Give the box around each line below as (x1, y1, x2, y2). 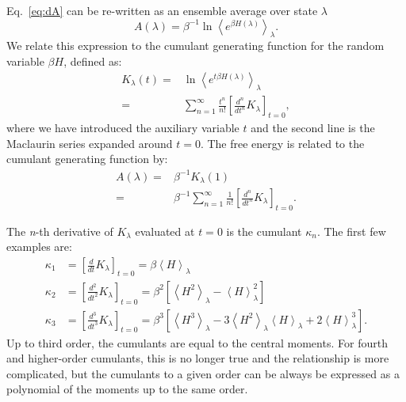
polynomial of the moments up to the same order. (6, 381, 248, 397)
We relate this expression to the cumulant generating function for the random (6, 37, 385, 54)
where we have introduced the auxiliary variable (6, 119, 239, 136)
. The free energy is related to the (200, 135, 365, 151)
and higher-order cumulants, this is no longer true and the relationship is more (6, 350, 389, 366)
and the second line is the (251, 119, 375, 136)
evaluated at (135, 222, 195, 239)
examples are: (6, 238, 72, 255)
